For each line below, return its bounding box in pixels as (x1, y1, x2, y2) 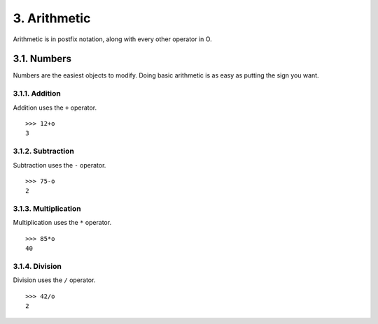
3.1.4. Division (13, 261, 62, 271)
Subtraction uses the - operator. (13, 161, 106, 169)
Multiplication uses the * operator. (13, 219, 112, 227)
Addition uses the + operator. (13, 103, 97, 112)
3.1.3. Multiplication (13, 204, 82, 214)
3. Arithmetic (13, 10, 91, 26)
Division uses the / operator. (13, 276, 96, 284)
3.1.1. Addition (13, 89, 61, 98)
